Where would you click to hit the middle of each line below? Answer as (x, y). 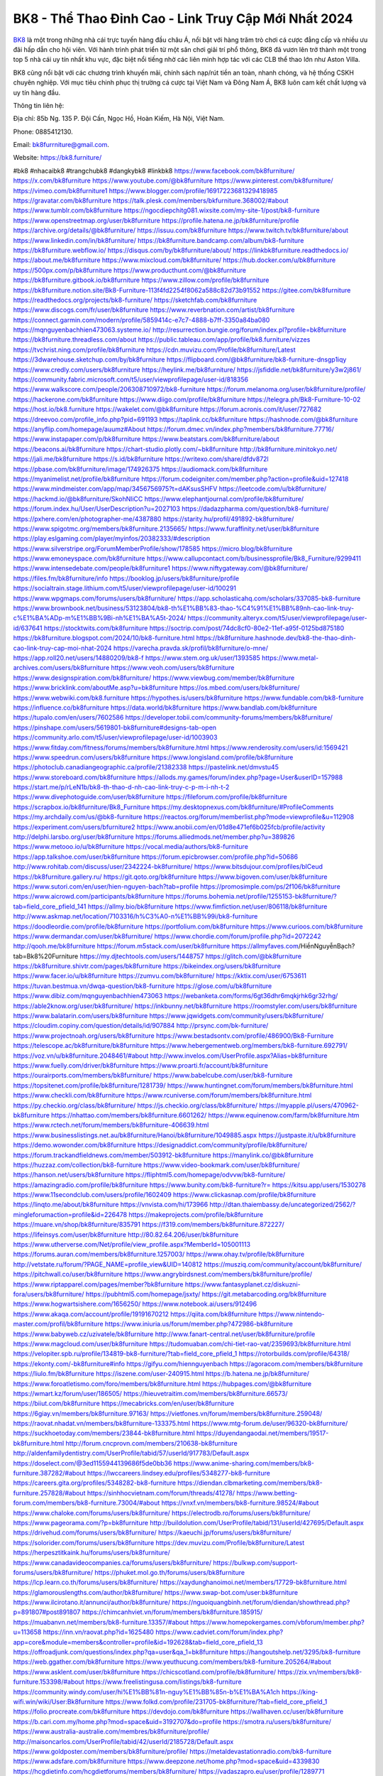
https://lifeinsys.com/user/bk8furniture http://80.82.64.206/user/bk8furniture (126, 1234)
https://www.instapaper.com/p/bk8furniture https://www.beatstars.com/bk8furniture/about (146, 439)
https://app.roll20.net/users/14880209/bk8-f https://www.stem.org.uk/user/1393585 (137, 658)
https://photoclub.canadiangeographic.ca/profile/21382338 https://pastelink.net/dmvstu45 (146, 767)
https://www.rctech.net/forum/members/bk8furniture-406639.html (111, 1125)
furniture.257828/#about (49, 1493)
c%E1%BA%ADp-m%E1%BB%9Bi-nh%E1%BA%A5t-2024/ (100, 618)
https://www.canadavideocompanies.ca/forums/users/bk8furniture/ (112, 1562)
